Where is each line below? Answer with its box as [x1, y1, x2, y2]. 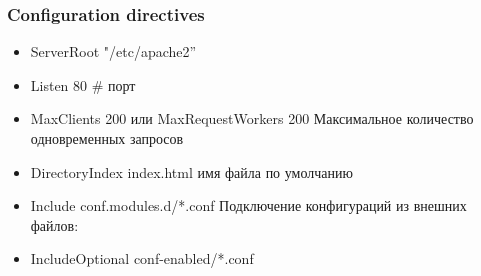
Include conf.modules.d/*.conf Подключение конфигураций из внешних [30, 195, 467, 216]
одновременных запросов [30, 128, 184, 148]
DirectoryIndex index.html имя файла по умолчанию [30, 161, 353, 182]
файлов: [30, 214, 79, 235]
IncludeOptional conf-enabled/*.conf [30, 248, 254, 269]
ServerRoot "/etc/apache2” [30, 41, 197, 62]
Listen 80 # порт [30, 74, 136, 95]
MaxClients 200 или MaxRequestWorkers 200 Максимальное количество [30, 108, 474, 129]
